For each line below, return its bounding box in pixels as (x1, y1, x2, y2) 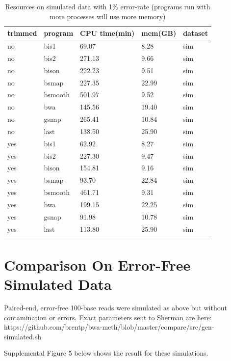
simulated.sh (4, 331, 41, 341)
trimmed (7, 28, 37, 38)
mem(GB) (141, 28, 177, 38)
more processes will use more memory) (50, 11, 166, 21)
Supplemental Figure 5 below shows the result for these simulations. (4, 348, 208, 358)
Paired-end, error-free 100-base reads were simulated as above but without (4, 303, 227, 313)
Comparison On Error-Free (4, 254, 191, 275)
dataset (183, 28, 208, 38)
